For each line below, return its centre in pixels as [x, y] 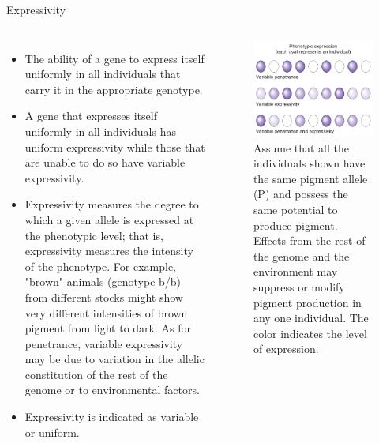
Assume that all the [301, 147]
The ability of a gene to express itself [114, 58]
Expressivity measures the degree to [112, 204]
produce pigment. [295, 225]
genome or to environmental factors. [112, 390]
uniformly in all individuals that [103, 74]
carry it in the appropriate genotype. [114, 89]
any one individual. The [311, 318]
